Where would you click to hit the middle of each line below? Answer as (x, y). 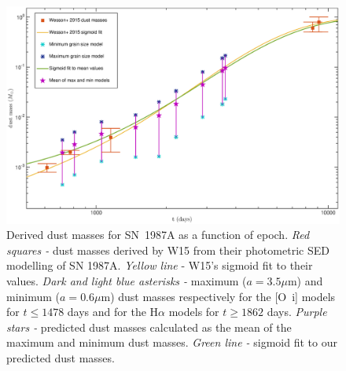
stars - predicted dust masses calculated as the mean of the (149, 327)
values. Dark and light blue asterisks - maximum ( (127, 280)
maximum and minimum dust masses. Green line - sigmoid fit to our (172, 342)
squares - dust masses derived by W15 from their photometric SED (168, 250)
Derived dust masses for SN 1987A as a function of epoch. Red (158, 235)
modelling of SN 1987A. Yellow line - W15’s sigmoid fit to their (160, 265)
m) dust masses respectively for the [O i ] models (218, 296)
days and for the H (113, 312)
